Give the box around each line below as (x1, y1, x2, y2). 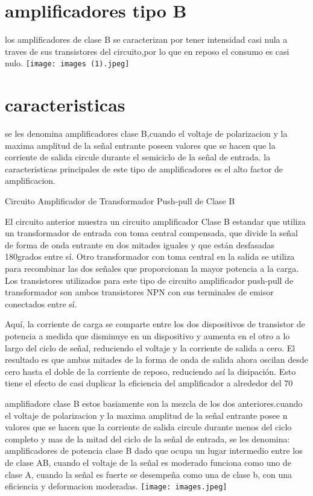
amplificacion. (5, 174, 56, 187)
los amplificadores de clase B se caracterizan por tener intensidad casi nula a (5, 33, 288, 46)
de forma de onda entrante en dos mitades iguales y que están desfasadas (5, 238, 275, 251)
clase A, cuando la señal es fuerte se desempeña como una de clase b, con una (5, 468, 292, 480)
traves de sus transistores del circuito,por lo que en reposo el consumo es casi (5, 45, 289, 57)
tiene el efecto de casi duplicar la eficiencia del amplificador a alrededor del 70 (5, 377, 293, 389)
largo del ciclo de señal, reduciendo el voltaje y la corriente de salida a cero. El (5, 341, 296, 354)
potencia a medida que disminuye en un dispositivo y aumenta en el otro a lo (5, 330, 290, 342)
